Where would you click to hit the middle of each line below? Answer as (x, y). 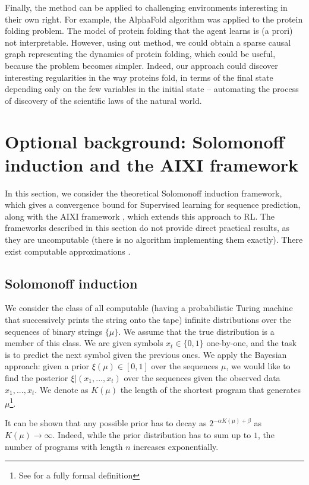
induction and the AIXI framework (152, 164)
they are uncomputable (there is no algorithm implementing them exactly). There (154, 240)
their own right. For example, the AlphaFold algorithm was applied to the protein (154, 19)
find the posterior (37, 377)
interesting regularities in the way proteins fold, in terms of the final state (139, 77)
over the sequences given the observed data (202, 377)
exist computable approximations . (68, 251)
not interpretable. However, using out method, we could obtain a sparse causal (148, 42)
